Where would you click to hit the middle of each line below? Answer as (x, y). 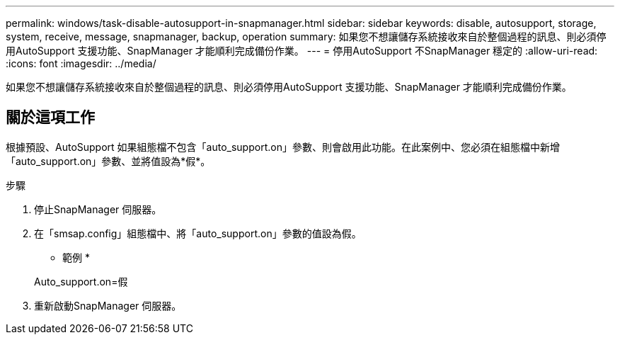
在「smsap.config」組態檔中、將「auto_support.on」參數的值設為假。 (198, 233)
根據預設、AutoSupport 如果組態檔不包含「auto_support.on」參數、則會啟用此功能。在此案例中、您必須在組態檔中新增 (283, 147)
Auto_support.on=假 (81, 281)
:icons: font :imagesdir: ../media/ (81, 63)
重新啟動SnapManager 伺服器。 (108, 305)
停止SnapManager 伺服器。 (98, 209)
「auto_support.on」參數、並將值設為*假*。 (108, 161)
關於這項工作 (50, 118)
